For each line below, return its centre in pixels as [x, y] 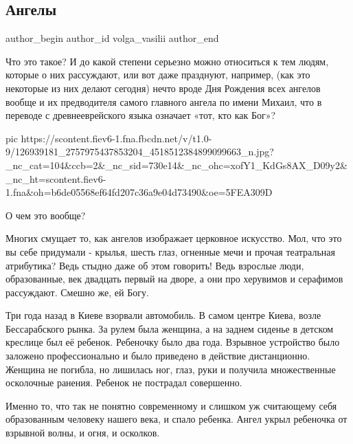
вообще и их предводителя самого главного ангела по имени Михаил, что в [164, 101]
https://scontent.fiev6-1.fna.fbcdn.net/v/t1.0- [116, 138]
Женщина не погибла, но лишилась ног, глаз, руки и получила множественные [171, 369]
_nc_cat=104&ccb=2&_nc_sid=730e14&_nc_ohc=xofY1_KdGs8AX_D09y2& [176, 165]
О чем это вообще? [46, 215]
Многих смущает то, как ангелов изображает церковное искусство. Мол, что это [174, 238]
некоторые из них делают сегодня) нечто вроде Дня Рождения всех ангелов [163, 88]
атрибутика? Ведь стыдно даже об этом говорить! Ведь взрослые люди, [155, 265]
